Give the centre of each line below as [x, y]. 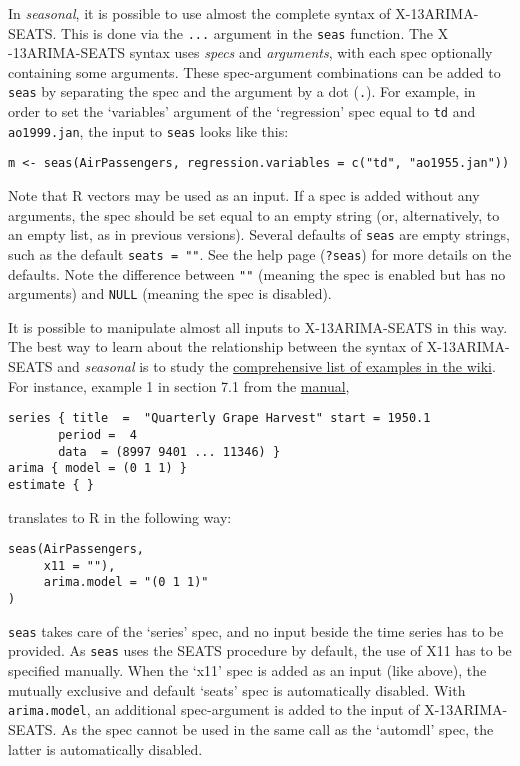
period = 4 [97, 434]
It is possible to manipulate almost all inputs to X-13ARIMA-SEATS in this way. [258, 326]
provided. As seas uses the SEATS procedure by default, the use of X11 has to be [260, 650]
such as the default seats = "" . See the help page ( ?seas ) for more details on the [260, 253]
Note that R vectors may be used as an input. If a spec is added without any [244, 195]
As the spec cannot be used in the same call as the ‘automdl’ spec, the [277, 728]
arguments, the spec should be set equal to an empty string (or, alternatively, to [254, 214]
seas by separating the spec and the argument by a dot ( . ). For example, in [242, 91]
